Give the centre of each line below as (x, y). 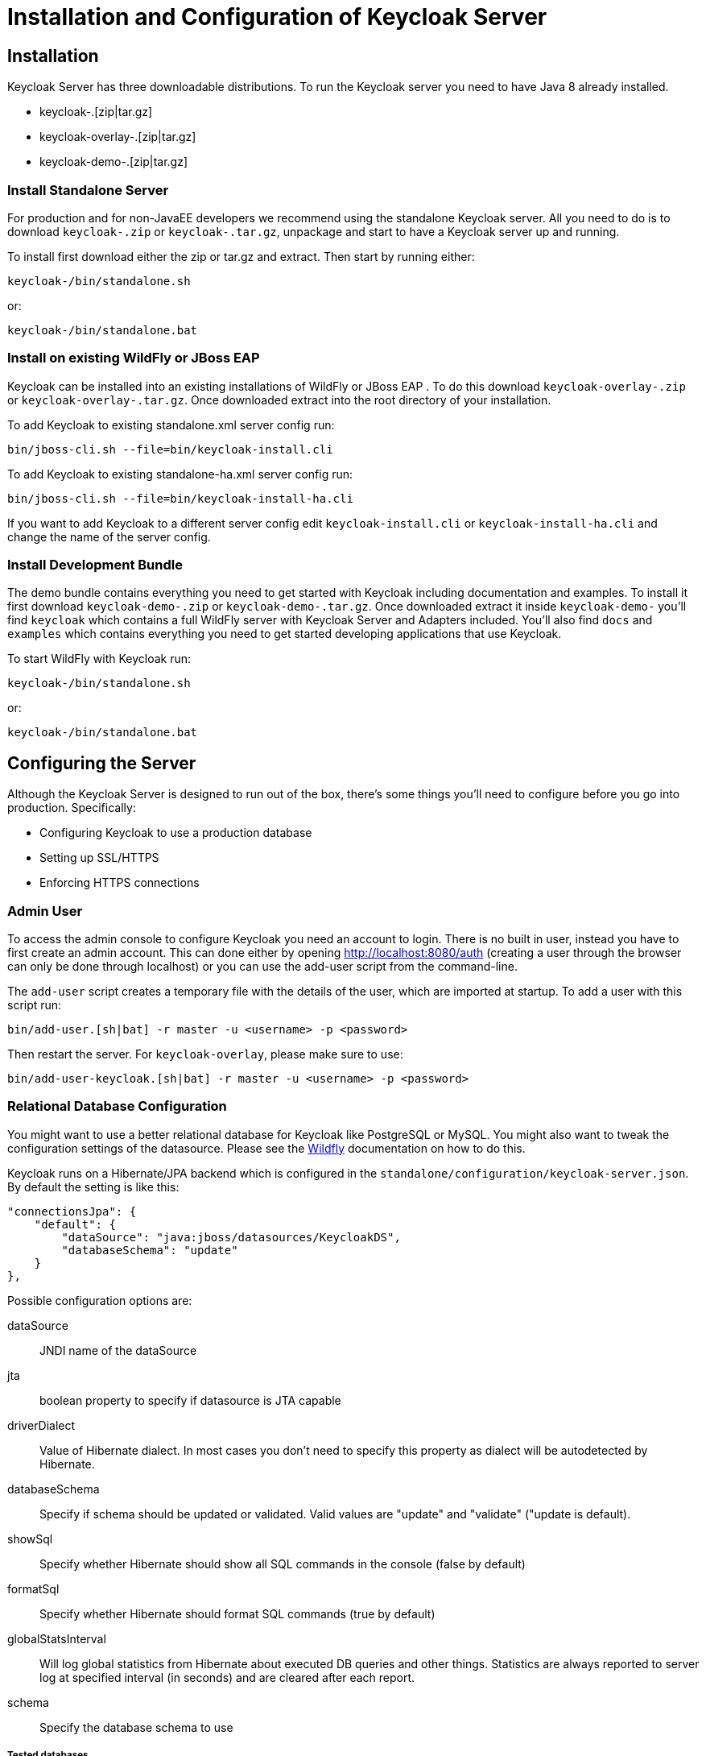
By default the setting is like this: (93, 1187)
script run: (35, 1005)
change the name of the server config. (109, 536)
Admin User (45, 911)
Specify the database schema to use (136, 1727)
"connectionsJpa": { (72, 1211)
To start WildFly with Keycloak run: (99, 659)
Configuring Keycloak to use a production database (176, 833)
